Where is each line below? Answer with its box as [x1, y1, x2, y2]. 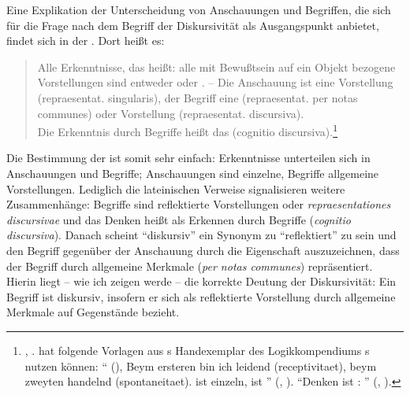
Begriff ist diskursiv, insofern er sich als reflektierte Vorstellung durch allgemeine [6, 288, 396, 305]
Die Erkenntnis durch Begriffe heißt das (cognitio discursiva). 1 [37, 121, 338, 139]
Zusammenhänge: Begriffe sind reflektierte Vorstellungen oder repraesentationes [6, 196, 391, 212]
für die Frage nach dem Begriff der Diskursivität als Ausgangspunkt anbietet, [6, 17, 379, 33]
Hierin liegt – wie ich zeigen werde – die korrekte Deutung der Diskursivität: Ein [6, 273, 397, 290]
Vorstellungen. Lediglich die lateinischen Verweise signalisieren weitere [6, 180, 345, 197]
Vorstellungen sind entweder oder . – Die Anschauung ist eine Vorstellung [37, 74, 393, 90]
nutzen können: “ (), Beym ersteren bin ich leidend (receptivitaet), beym [24, 357, 377, 374]
